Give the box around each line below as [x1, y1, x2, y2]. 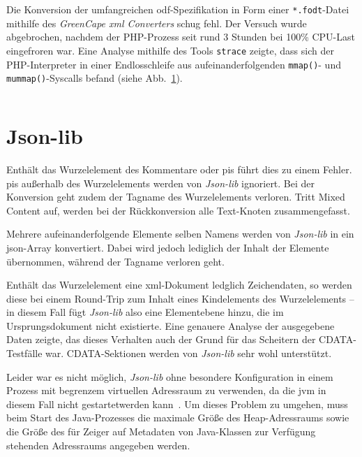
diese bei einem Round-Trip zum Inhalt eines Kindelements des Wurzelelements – [6, 291, 354, 305]
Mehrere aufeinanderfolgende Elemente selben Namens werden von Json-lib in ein [6, 226, 354, 241]
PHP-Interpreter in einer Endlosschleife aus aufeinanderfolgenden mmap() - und [6, 57, 341, 71]
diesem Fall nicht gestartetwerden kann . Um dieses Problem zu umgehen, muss [6, 396, 348, 411]
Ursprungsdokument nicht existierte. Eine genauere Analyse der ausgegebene [6, 318, 335, 333]
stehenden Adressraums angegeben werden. [6, 437, 190, 452]
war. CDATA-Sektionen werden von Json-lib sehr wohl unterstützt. [45, 346, 332, 361]
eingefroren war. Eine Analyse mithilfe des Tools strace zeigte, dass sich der [6, 43, 334, 57]
